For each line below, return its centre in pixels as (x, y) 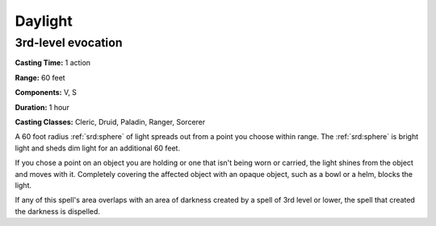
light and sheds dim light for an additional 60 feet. (98, 148)
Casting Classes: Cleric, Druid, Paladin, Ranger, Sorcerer (110, 121)
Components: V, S (46, 92)
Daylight (44, 21)
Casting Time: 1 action (53, 63)
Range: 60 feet (40, 77)
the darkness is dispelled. (58, 211)
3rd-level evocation (69, 43)
